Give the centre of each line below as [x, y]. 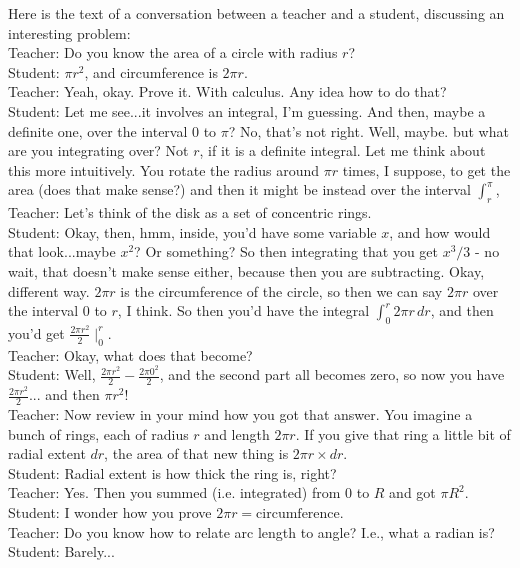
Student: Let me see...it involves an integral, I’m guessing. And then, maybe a [247, 110]
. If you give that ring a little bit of [403, 433]
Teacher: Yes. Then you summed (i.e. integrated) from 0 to [189, 492]
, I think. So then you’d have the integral [243, 310]
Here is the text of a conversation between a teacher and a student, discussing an [256, 13]
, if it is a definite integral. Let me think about [342, 150]
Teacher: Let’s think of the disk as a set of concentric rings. [190, 212]
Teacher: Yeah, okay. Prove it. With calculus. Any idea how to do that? [227, 91]
